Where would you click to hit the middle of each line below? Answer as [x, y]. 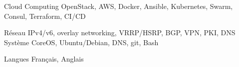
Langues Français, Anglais [44, 59]
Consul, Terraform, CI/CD [45, 16]
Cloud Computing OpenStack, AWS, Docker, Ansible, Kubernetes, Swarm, [119, 6]
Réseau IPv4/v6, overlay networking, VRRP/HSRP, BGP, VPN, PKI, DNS [120, 33]
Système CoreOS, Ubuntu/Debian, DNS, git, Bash [81, 42]
